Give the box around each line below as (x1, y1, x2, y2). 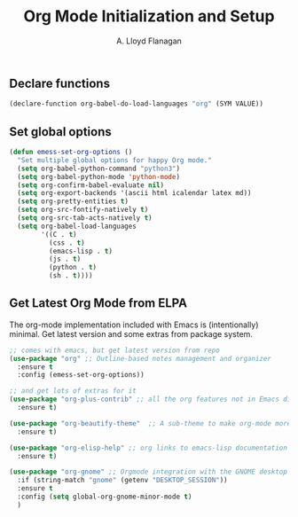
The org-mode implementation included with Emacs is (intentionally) (9, 319, 259, 330)
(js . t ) (48, 255, 82, 263)
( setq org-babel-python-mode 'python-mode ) (17, 172, 180, 181)
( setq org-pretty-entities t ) (17, 197, 129, 206)
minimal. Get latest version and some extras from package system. (9, 328, 253, 339)
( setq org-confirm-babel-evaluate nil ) (17, 180, 165, 190)
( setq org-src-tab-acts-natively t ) (17, 214, 153, 223)
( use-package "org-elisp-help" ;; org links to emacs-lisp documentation (9, 443, 288, 452)
